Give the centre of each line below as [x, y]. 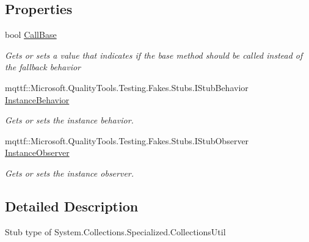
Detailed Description [72, 206]
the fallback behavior [43, 67]
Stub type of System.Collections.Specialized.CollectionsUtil [115, 231]
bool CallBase [31, 35]
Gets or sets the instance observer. [70, 173]
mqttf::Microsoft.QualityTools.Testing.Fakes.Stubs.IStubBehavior [127, 87]
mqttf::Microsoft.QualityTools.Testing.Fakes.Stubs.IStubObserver [127, 140]
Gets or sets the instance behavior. [69, 120]
